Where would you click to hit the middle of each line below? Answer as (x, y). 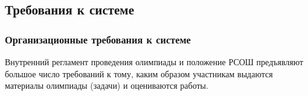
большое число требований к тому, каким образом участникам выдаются (139, 73)
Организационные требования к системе (98, 39)
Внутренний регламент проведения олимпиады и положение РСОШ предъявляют (154, 62)
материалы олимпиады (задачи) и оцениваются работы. (107, 85)
